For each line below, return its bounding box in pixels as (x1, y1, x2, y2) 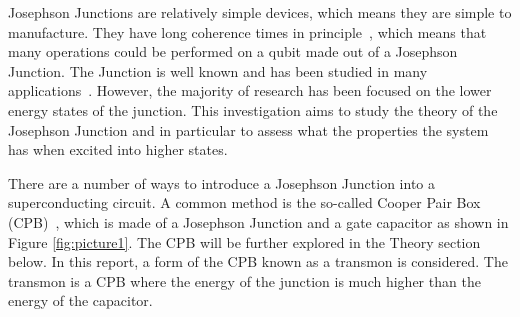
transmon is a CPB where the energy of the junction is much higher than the (8, 270, 481, 291)
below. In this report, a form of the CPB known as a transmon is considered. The (8, 251, 508, 272)
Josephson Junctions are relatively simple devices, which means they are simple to (8, 2, 512, 22)
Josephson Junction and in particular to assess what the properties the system (8, 119, 489, 140)
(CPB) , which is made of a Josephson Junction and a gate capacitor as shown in (8, 211, 509, 232)
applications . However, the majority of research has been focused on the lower (8, 80, 492, 101)
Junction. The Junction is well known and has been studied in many (8, 60, 428, 81)
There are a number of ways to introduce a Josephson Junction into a (8, 172, 435, 193)
